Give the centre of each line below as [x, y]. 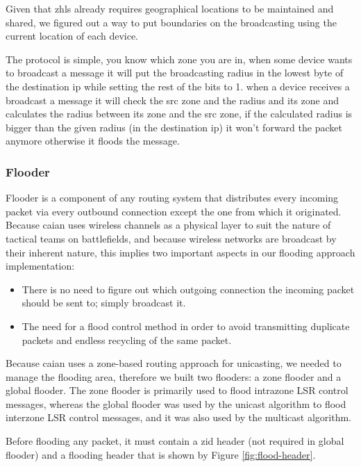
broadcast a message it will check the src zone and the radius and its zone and [173, 100]
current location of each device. [72, 36]
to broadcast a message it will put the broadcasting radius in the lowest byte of [175, 73]
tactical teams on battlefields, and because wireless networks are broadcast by [171, 238]
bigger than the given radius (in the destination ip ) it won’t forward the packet [174, 127]
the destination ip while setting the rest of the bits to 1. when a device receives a [178, 86]
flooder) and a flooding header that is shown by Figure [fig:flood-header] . [161, 454]
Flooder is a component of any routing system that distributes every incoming [172, 198]
